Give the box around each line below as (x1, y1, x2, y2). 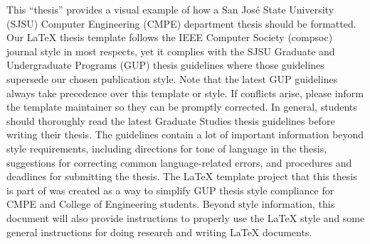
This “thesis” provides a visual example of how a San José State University (6, 2, 334, 16)
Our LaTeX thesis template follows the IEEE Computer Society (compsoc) (6, 30, 333, 45)
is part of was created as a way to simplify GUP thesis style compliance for (6, 182, 334, 197)
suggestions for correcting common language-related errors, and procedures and (6, 155, 352, 170)
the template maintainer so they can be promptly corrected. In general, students (6, 99, 357, 114)
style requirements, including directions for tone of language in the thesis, (6, 140, 327, 155)
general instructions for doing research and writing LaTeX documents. (6, 224, 312, 239)
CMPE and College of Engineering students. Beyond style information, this (6, 196, 335, 211)
